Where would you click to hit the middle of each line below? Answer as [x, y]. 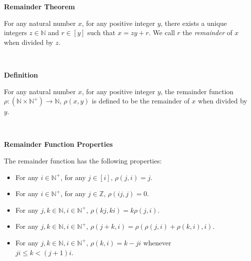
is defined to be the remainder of [141, 101]
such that [102, 32]
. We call [162, 32]
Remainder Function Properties [58, 144]
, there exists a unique [194, 23]
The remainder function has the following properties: [83, 160]
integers [16, 32]
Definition [21, 74]
